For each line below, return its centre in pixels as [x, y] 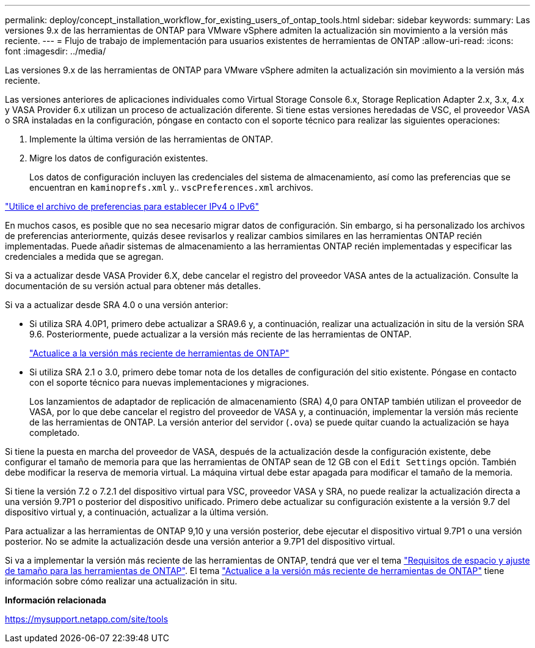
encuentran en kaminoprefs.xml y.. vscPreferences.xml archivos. [171, 187]
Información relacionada [56, 600]
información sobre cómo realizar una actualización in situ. [121, 581]
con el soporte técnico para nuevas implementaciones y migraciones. [169, 382]
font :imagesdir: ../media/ [56, 51]
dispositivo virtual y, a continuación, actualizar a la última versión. [137, 512]
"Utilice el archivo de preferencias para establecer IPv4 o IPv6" [132, 206]
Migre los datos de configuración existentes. [119, 158]
